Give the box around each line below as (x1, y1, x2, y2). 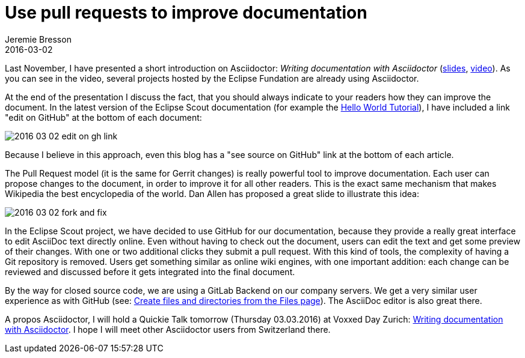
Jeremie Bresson (5, 34, 72, 44)
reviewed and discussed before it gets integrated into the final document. (5, 266, 295, 277)
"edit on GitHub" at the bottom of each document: (5, 112, 202, 123)
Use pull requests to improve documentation (5, 2, 367, 23)
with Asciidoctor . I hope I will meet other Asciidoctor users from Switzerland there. (5, 324, 331, 335)
